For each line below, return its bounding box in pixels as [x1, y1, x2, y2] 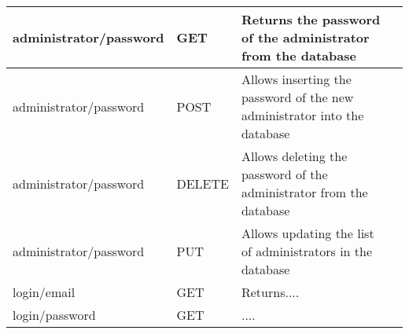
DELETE [176, 174, 229, 193]
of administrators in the [241, 242, 373, 260]
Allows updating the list [241, 224, 374, 242]
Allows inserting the [241, 70, 352, 88]
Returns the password [241, 10, 381, 28]
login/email [13, 283, 76, 301]
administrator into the [241, 106, 364, 124]
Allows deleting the [241, 147, 348, 165]
